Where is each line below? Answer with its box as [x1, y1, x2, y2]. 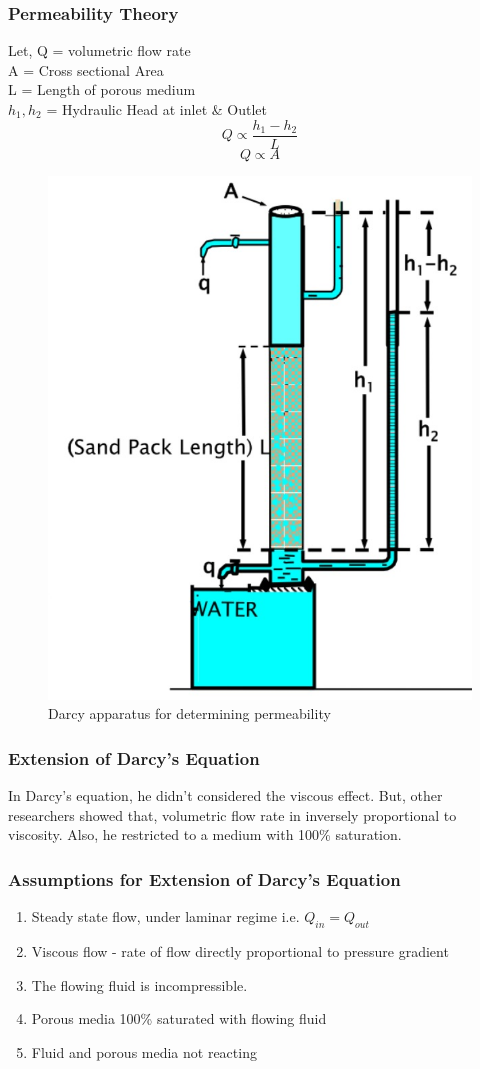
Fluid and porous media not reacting [31, 1041, 257, 1062]
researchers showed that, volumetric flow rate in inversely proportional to [8, 804, 457, 825]
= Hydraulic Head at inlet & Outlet [46, 99, 267, 119]
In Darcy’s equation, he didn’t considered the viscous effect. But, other [8, 785, 443, 806]
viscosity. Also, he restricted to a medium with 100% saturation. [8, 824, 402, 845]
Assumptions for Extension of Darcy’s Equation [8, 867, 401, 891]
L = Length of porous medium [8, 79, 196, 100]
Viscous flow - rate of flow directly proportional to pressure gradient [31, 941, 449, 962]
